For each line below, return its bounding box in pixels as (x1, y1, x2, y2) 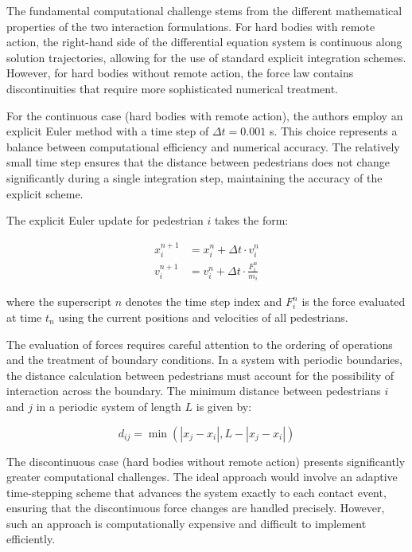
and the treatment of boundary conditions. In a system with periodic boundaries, (6, 351, 402, 368)
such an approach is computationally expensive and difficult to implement (6, 515, 367, 531)
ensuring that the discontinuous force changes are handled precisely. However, (6, 499, 385, 516)
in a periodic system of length (36, 397, 181, 414)
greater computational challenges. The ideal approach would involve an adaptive (6, 468, 398, 485)
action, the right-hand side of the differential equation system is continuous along (6, 33, 402, 50)
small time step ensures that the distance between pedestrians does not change (6, 154, 391, 170)
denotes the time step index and (125, 293, 282, 310)
